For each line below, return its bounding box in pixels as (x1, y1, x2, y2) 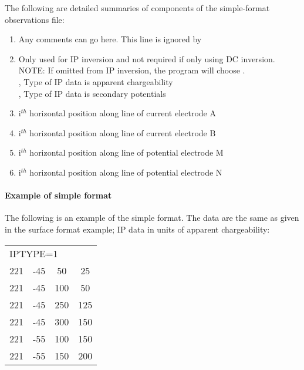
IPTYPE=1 (9, 246, 58, 260)
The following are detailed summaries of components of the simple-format (5, 2, 270, 14)
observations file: (5, 13, 65, 25)
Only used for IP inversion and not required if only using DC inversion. (18, 52, 275, 65)
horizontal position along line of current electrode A (29, 107, 216, 119)
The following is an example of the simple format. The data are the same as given (5, 211, 299, 224)
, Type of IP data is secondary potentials (18, 87, 166, 99)
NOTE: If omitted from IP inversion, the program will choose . (18, 64, 245, 76)
